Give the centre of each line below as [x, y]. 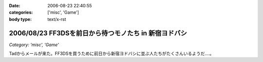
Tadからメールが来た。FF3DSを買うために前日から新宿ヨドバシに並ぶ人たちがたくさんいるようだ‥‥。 [112, 54]
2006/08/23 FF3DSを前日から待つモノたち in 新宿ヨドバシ [98, 33]
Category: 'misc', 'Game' [34, 45]
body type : [20, 19]
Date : [15, 6]
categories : [21, 13]
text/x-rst [57, 19]
